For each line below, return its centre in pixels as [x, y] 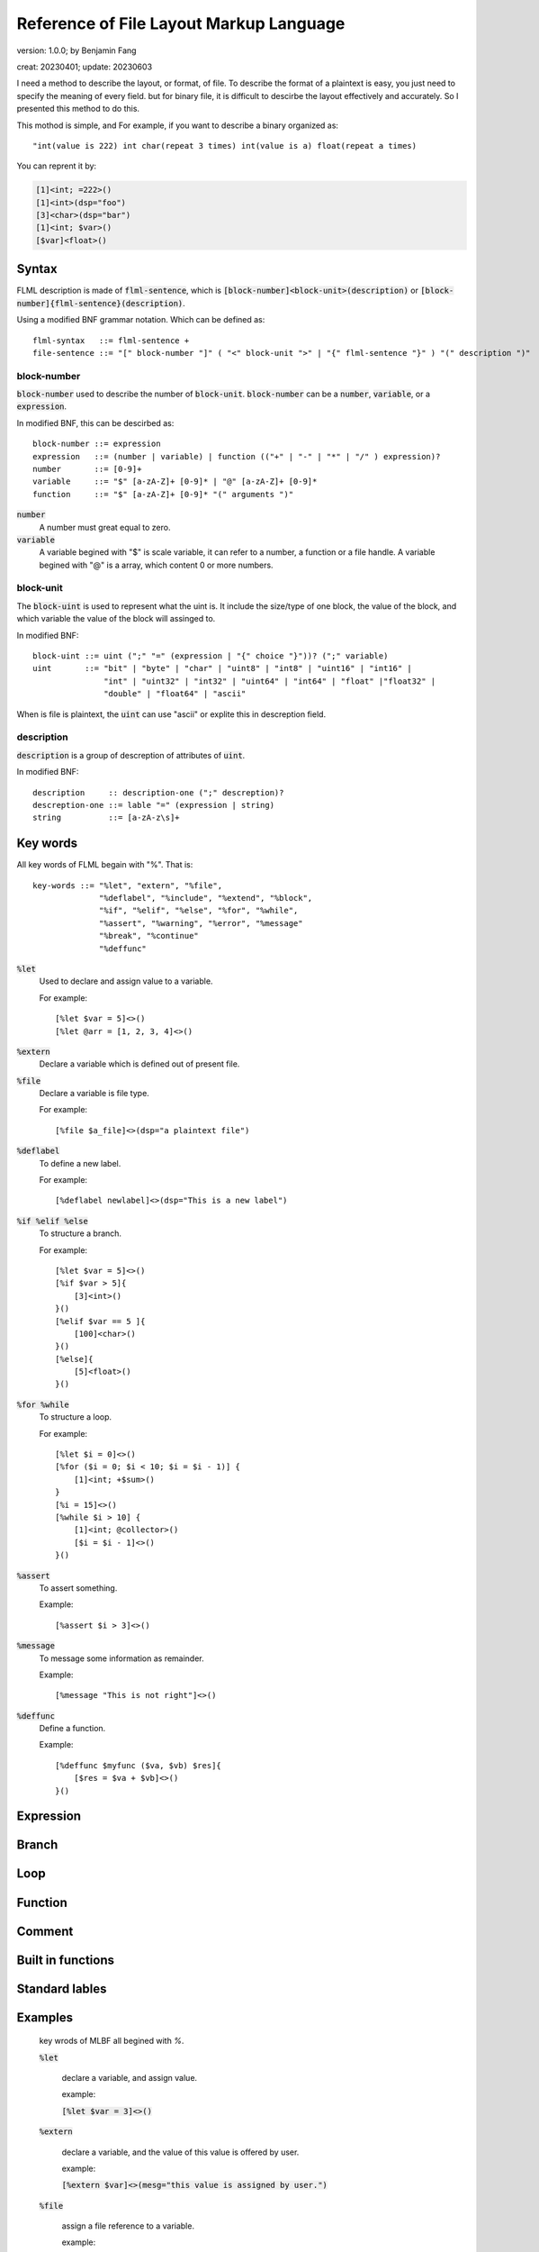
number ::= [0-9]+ [87, 469]
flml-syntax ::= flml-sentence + [111, 341]
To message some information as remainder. [121, 1658]
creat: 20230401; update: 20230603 [85, 67]
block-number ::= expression [97, 444]
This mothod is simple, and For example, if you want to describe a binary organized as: [178, 125]
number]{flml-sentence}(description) [100, 303]
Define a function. [72, 1729]
